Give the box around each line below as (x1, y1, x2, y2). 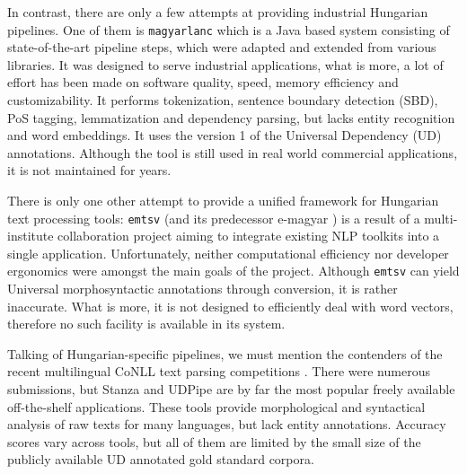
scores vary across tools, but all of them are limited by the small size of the (7, 432, 421, 451)
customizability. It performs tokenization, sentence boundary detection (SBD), (7, 91, 438, 110)
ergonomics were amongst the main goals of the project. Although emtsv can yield (7, 261, 460, 280)
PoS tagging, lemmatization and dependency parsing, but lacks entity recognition (7, 108, 455, 127)
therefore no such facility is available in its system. (7, 314, 286, 333)
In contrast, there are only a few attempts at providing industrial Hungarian (7, 3, 428, 21)
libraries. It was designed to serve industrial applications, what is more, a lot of (7, 55, 444, 74)
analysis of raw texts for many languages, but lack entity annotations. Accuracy (7, 415, 446, 434)
